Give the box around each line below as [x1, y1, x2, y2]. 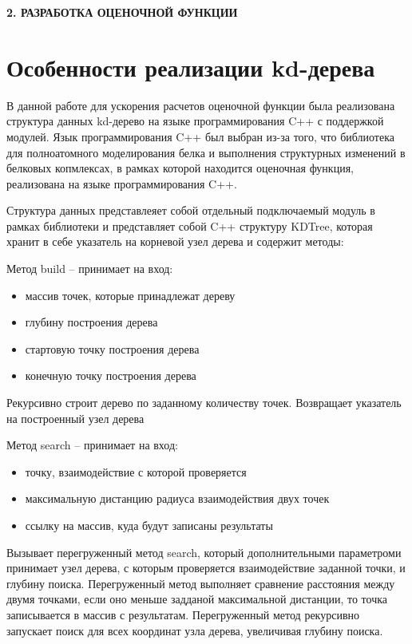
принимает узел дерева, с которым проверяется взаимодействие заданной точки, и [6, 559, 406, 576]
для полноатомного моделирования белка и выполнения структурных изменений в [6, 144, 406, 160]
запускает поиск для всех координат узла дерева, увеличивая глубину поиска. [6, 622, 383, 638]
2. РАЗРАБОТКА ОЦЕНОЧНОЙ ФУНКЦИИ [6, 4, 238, 20]
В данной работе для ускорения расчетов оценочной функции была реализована [6, 97, 395, 113]
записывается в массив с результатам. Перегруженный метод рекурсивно [6, 606, 360, 622]
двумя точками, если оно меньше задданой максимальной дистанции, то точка [6, 591, 388, 607]
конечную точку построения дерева [25, 367, 196, 384]
